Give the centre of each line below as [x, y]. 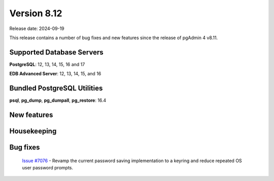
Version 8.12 [36, 13]
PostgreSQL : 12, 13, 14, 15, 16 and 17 [47, 64]
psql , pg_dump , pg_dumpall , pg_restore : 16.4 [58, 100]
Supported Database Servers [56, 52]
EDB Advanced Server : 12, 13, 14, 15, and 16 [55, 74]
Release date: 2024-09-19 [37, 28]
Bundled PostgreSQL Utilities [56, 88]
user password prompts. [48, 167]
